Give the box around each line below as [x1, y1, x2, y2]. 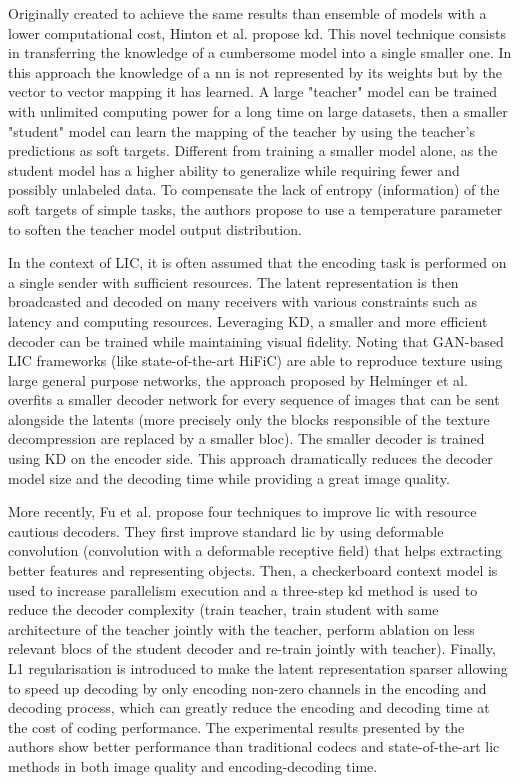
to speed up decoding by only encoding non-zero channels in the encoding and [8, 677, 487, 698]
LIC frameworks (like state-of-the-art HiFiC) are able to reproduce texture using [8, 350, 503, 371]
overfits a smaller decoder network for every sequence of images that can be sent [8, 389, 500, 410]
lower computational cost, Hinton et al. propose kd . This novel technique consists [8, 22, 506, 43]
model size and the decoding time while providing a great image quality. [8, 467, 450, 488]
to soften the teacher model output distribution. [8, 218, 302, 239]
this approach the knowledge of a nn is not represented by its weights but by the [8, 61, 503, 82]
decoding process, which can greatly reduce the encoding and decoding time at [8, 697, 490, 718]
